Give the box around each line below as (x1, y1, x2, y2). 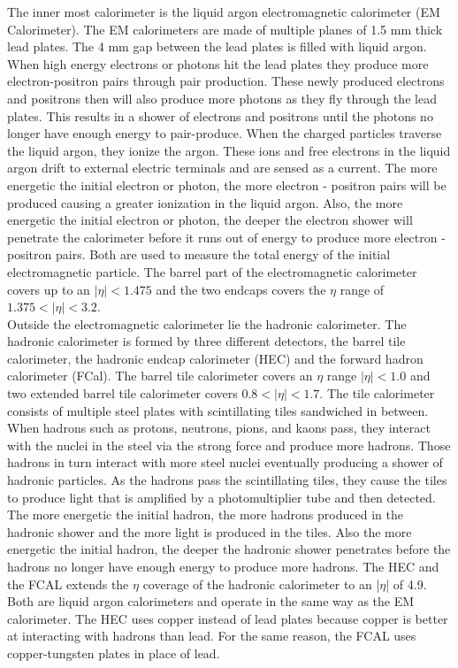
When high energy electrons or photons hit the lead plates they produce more (7, 54, 429, 73)
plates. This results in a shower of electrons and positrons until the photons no (7, 106, 433, 125)
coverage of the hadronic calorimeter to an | (142, 574, 380, 593)
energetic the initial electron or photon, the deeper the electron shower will (7, 211, 413, 229)
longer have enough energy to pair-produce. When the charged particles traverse (7, 124, 442, 142)
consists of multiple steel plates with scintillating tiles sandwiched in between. (7, 401, 429, 419)
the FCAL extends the (7, 574, 129, 593)
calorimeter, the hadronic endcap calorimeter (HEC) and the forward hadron (7, 349, 424, 367)
